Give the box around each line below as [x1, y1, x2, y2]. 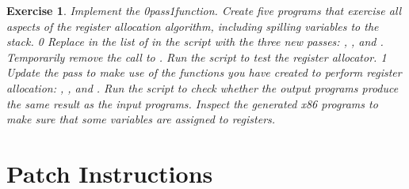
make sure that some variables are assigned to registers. [6, 111, 276, 127]
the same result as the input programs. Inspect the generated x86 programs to [6, 95, 378, 112]
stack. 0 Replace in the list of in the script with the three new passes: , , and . [6, 33, 384, 50]
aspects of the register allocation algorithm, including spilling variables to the [6, 17, 379, 34]
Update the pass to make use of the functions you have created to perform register [6, 64, 402, 81]
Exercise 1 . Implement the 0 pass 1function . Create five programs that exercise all [6, 2, 402, 18]
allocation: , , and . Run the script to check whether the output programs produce [6, 79, 399, 96]
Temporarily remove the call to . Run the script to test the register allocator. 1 [6, 48, 387, 65]
